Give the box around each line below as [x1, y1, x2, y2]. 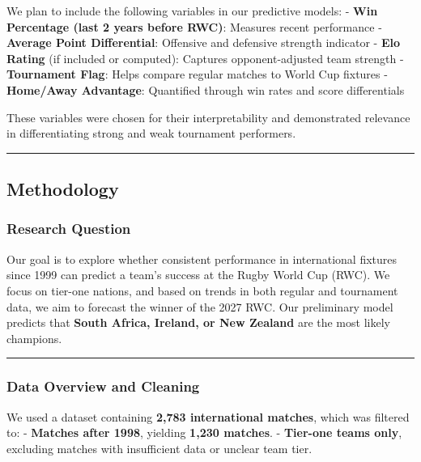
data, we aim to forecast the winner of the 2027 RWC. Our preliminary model [6, 298, 393, 315]
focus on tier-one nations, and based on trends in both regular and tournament [6, 282, 398, 299]
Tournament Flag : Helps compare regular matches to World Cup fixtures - [6, 66, 388, 83]
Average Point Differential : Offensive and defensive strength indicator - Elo [6, 34, 400, 51]
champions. [6, 329, 62, 346]
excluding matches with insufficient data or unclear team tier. [6, 439, 313, 456]
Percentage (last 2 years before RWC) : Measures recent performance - [6, 18, 382, 35]
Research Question [6, 218, 131, 239]
